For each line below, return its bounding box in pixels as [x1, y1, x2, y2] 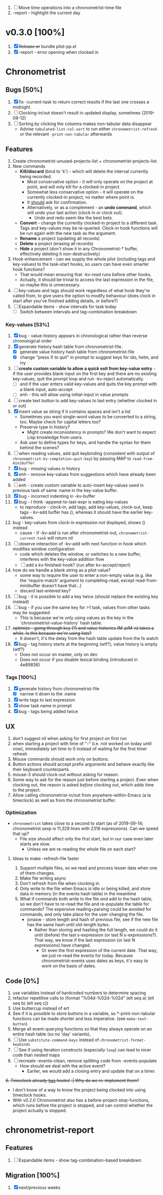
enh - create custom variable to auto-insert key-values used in [18, 482, 144, 488]
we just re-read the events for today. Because [41, 952, 133, 958]
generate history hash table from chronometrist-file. [18, 344, 123, 350]
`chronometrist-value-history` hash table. [19, 620, 102, 626]
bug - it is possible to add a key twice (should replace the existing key [18, 594, 159, 600]
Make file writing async [19, 875, 67, 881]
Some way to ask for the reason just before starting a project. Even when [12, 776, 159, 783]
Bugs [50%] [5, 85, 43, 94]
